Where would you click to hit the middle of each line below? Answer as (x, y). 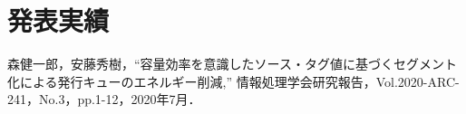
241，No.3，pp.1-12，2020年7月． (104, 99)
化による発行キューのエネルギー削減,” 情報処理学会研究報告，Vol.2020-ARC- (233, 81)
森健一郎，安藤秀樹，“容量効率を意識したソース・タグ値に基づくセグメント (232, 64)
